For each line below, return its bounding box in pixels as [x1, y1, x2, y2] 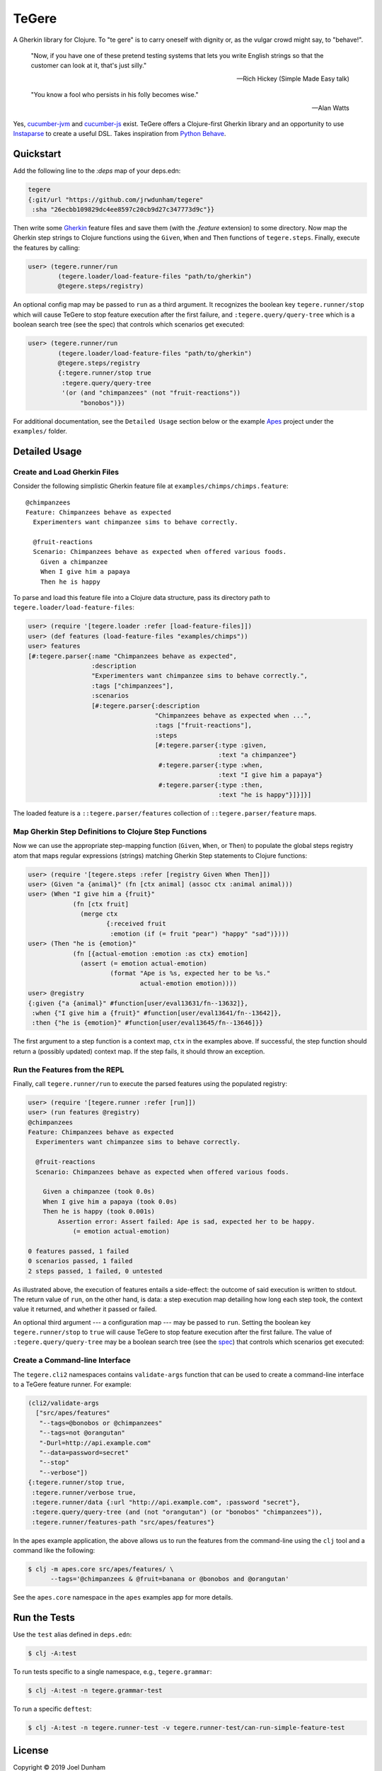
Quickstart [13, 148, 62, 160]
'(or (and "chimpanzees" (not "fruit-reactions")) [61, 389, 241, 397]
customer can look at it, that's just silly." [30, 61, 147, 70]
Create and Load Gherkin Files [13, 467, 120, 477]
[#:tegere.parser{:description [91, 701, 200, 710]
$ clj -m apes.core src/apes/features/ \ [28, 1566, 174, 1573]
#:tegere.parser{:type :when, [158, 761, 263, 769]
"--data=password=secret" [39, 1449, 129, 1456]
